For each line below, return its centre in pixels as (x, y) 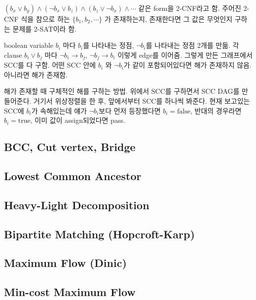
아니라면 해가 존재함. (36, 74)
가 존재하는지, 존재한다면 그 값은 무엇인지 (168, 19)
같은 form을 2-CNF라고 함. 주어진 (190, 8)
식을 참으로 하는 (45, 19)
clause (13, 55)
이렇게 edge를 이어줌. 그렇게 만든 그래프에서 (185, 55)
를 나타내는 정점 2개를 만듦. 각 (192, 45)
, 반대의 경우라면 (216, 110)
